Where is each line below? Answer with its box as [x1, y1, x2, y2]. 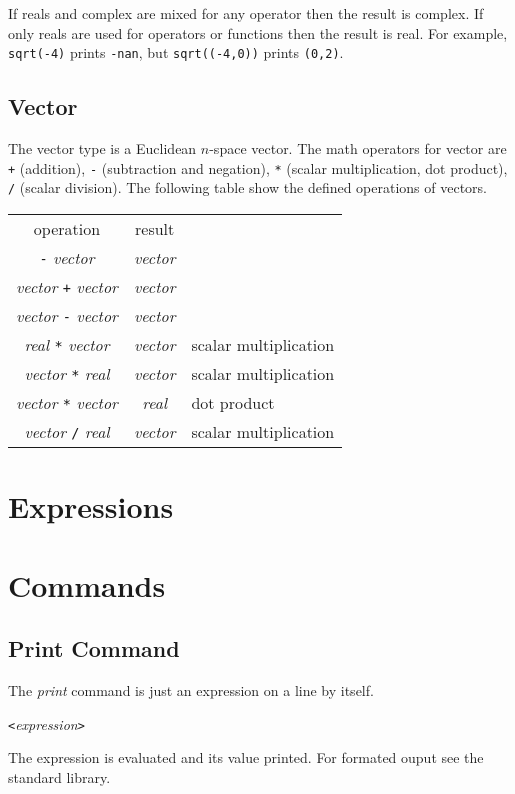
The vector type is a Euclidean [8, 138, 197, 159]
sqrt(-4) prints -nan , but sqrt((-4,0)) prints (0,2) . [8, 42, 344, 63]
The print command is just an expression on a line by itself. [8, 679, 374, 700]
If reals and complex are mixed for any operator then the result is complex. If [8, 3, 484, 23]
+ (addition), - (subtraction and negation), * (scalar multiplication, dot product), [8, 157, 508, 178]
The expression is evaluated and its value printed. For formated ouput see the [8, 747, 484, 768]
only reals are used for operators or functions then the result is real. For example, [8, 22, 508, 43]
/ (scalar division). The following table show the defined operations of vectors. [8, 177, 488, 198]
